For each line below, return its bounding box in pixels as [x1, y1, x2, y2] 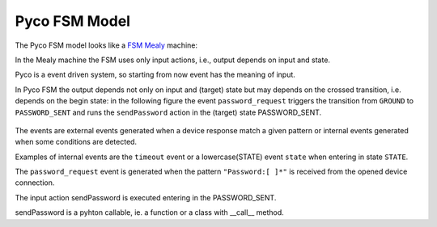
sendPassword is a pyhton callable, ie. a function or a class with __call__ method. [15, 208, 285, 217]
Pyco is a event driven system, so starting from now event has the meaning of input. [15, 69, 295, 80]
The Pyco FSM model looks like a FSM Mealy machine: [15, 40, 198, 50]
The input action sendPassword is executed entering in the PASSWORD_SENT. [15, 192, 277, 202]
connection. [15, 178, 55, 187]
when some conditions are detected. [15, 137, 138, 147]
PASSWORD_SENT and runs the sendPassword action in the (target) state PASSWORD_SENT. [15, 107, 322, 117]
